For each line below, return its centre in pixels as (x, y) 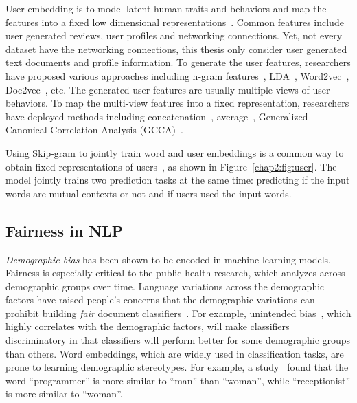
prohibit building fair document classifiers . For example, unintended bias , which (178, 313)
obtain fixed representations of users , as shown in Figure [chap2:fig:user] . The (171, 166)
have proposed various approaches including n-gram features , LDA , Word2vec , (177, 75)
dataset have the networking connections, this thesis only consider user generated (176, 48)
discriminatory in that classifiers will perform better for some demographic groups (178, 340)
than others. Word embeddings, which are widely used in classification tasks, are (175, 353)
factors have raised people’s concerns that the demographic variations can (160, 299)
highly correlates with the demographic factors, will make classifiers (148, 326)
